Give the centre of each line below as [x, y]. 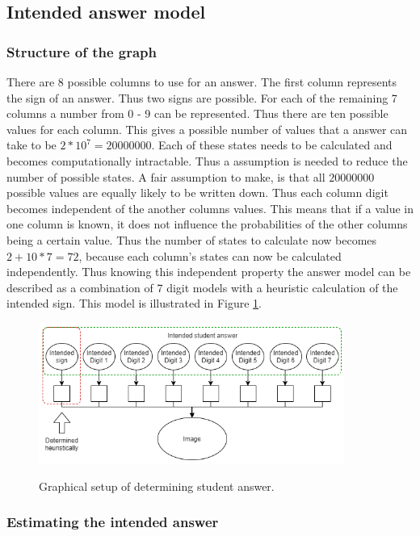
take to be [31, 145]
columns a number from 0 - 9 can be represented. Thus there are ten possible [197, 113]
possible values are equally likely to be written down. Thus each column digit [197, 193]
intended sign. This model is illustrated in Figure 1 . [134, 303]
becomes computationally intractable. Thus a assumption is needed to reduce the [207, 160]
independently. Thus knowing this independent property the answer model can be [209, 272]
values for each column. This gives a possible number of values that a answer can [207, 129]
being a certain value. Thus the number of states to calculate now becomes [192, 239]
